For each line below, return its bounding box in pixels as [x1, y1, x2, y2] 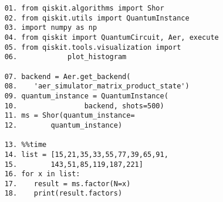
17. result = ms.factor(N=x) [4, 179, 131, 188]
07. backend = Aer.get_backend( [4, 72, 131, 81]
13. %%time [4, 141, 47, 149]
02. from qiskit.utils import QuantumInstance [4, 13, 190, 22]
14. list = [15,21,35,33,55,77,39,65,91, [4, 150, 168, 159]
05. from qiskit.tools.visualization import [4, 43, 181, 52]
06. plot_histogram [4, 53, 127, 61]
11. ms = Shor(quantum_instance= [4, 111, 135, 120]
